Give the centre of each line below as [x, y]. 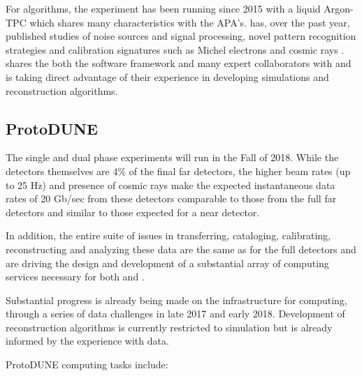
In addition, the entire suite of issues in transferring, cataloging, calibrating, [168, 235]
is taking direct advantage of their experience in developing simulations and [167, 76]
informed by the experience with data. [87, 341]
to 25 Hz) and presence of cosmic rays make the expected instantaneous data [171, 185]
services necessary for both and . [75, 277]
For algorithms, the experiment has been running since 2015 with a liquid [163, 8]
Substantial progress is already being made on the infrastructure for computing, [176, 300]
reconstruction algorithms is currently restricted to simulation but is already [169, 327]
